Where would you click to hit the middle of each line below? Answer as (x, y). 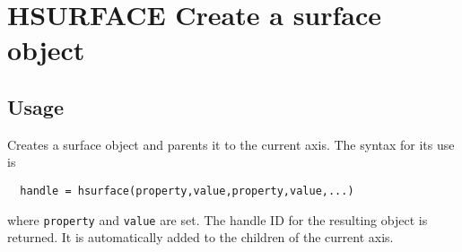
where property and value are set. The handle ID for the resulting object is (218, 219)
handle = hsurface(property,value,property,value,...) (187, 191)
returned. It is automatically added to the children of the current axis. (200, 237)
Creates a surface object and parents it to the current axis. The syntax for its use (231, 144)
